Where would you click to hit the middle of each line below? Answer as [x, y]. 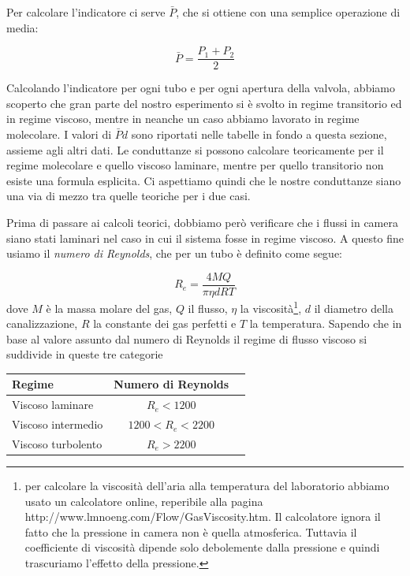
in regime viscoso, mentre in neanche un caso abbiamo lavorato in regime [183, 119]
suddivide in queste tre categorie [85, 354]
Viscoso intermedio [58, 424]
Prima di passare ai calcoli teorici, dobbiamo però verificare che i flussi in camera [202, 222]
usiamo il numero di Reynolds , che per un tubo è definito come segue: [175, 253]
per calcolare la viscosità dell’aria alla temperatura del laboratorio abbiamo [207, 485]
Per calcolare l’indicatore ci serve [86, 12]
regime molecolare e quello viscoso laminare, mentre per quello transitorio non [195, 165]
